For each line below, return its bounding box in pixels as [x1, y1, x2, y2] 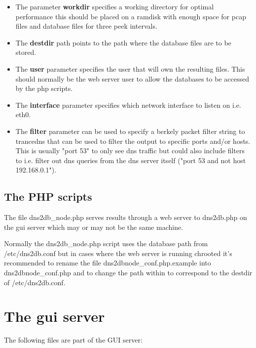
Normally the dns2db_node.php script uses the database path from [4, 238, 208, 249]
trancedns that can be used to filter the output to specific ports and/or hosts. [15, 135, 251, 146]
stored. [15, 47, 37, 57]
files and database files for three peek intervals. [15, 21, 157, 31]
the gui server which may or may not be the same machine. [4, 221, 183, 232]
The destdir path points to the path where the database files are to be [15, 37, 231, 47]
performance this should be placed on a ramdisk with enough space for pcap [15, 11, 246, 21]
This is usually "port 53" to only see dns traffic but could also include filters [15, 145, 245, 156]
